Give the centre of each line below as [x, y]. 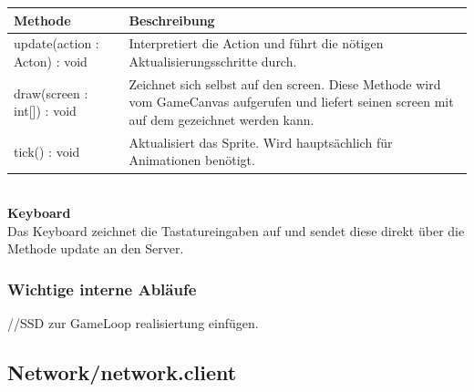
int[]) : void [45, 111]
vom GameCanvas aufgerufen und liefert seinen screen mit [291, 102]
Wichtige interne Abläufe [102, 289]
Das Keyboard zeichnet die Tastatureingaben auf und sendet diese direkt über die [236, 230]
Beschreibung [172, 20]
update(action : [57, 43]
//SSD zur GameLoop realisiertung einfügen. [133, 323]
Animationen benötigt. [192, 160]
